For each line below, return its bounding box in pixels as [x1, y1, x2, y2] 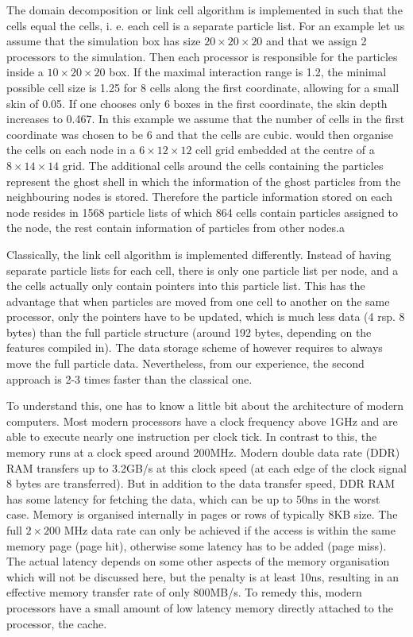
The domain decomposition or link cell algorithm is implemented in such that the [6, 2, 403, 17]
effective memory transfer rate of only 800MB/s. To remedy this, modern [6, 584, 362, 600]
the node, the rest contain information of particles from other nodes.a [6, 219, 345, 236]
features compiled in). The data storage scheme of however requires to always [6, 339, 383, 356]
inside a [6, 64, 44, 80]
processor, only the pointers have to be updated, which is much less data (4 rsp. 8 [6, 308, 405, 325]
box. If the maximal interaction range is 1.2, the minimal [109, 64, 387, 80]
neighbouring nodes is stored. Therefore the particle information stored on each [6, 188, 392, 205]
